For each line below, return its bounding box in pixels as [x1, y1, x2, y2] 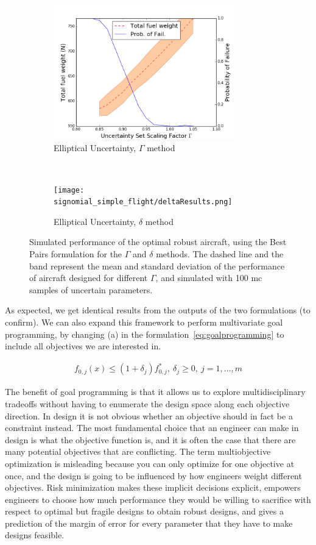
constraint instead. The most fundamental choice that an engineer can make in [5, 421, 299, 434]
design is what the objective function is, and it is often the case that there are [5, 433, 296, 446]
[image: [54, 185, 85, 194]
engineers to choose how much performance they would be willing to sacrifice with [5, 493, 311, 505]
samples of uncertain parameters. [29, 283, 153, 296]
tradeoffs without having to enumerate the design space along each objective [5, 397, 290, 410]
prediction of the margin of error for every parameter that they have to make [5, 516, 293, 529]
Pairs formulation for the [29, 248, 122, 260]
